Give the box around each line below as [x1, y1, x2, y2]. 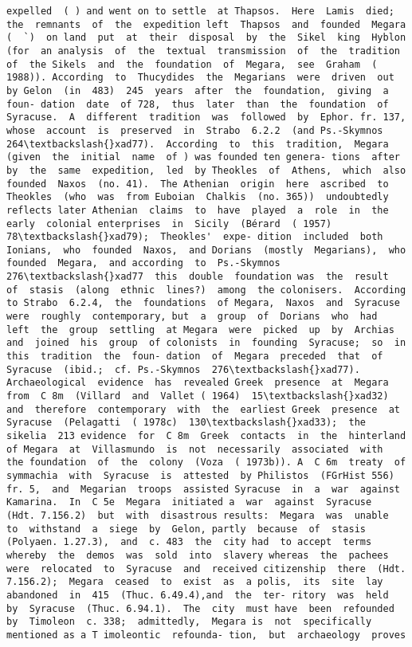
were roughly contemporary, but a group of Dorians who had [6, 311, 378, 323]
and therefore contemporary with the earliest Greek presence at [6, 403, 400, 415]
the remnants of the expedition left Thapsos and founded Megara [6, 18, 406, 30]
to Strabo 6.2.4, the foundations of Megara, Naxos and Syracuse [6, 297, 400, 309]
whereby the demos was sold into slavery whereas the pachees [6, 549, 389, 561]
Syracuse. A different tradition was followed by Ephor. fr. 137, [6, 112, 406, 124]
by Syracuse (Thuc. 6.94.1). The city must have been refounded [6, 602, 394, 614]
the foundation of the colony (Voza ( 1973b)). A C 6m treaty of [6, 457, 406, 469]
